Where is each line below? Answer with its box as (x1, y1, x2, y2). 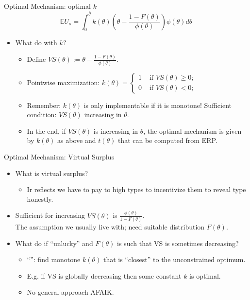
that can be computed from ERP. (117, 135, 217, 145)
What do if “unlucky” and (15, 238, 93, 248)
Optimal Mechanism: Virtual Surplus (4, 152, 114, 162)
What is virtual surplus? (15, 168, 88, 178)
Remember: (27, 100, 61, 110)
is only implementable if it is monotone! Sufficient (83, 100, 232, 110)
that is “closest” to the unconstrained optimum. (103, 254, 246, 265)
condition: (27, 109, 57, 120)
